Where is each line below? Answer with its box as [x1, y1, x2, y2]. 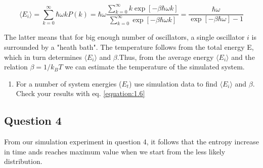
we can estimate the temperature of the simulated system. [65, 61, 245, 72]
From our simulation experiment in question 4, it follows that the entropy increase [4, 136, 259, 147]
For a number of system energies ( [16, 78, 122, 89]
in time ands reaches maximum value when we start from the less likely [4, 146, 226, 156]
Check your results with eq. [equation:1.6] [16, 88, 145, 99]
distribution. [4, 156, 42, 166]
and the [231, 51, 255, 62]
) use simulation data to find [129, 78, 217, 89]
